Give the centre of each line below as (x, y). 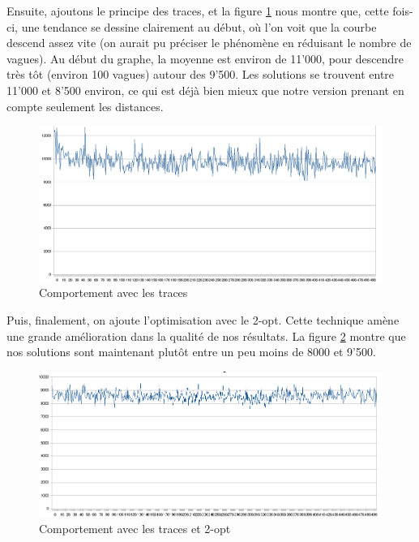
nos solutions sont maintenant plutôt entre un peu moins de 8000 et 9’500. (191, 352)
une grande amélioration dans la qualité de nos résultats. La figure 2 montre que (206, 336)
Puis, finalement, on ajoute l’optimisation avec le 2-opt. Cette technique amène (203, 320)
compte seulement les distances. (85, 106)
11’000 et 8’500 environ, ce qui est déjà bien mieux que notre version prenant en (205, 90)
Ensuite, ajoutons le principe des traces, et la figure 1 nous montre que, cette (198, 11)
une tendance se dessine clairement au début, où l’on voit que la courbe (199, 26)
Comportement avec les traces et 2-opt (135, 529)
